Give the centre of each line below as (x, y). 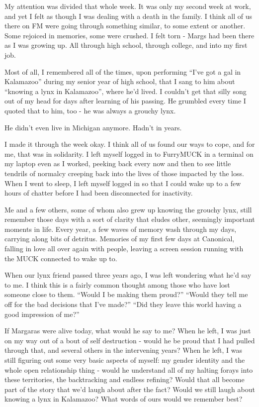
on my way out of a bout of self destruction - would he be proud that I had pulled (130, 340)
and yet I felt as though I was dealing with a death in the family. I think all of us (129, 16)
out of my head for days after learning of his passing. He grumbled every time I (125, 101)
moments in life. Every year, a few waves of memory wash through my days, (121, 229)
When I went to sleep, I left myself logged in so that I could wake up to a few (123, 183)
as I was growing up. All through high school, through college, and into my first (126, 45)
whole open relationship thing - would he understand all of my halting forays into (129, 369)
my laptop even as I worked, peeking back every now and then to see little (118, 163)
